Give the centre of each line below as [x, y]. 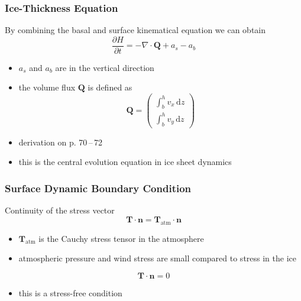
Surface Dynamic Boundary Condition [98, 188]
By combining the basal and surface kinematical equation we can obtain [135, 30]
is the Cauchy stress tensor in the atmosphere [121, 238]
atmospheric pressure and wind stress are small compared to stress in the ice [157, 258]
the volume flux [47, 87]
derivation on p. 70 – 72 [61, 142]
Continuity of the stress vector [60, 210]
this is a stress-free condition [70, 292]
